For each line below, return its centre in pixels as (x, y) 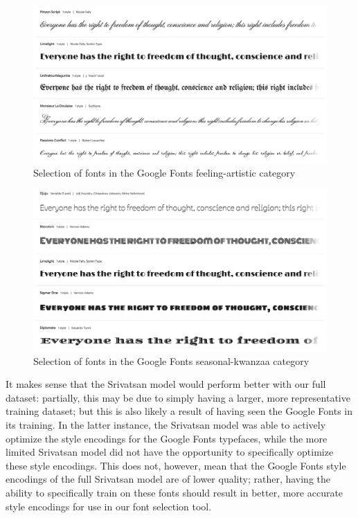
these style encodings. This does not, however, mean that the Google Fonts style (176, 465)
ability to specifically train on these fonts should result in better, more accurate (174, 492)
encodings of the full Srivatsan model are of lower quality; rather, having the (168, 479)
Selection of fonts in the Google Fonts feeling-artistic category (164, 172)
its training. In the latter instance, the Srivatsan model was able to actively (166, 425)
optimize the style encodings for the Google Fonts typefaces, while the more (167, 438)
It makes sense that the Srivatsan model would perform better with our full (166, 384)
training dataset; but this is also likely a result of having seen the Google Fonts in (179, 411)
